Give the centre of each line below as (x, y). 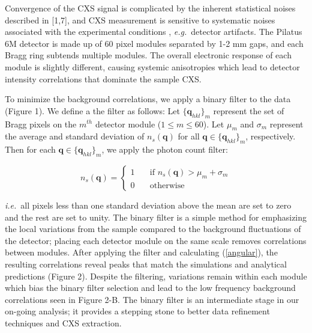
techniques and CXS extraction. (63, 322)
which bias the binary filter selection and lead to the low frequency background (150, 288)
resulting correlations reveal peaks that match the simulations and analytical (146, 264)
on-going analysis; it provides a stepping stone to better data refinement (137, 311)
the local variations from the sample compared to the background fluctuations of (153, 229)
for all (189, 136)
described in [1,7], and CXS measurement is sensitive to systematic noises (140, 20)
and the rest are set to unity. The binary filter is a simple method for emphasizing (156, 217)
